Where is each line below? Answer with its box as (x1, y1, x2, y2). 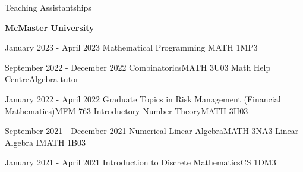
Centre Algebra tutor (5, 73, 79, 85)
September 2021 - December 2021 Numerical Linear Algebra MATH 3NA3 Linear (5, 124, 299, 137)
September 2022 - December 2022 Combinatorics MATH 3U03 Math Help (5, 61, 271, 73)
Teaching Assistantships (5, 1, 91, 13)
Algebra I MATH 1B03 (5, 136, 86, 148)
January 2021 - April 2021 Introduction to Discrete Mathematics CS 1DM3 (5, 156, 276, 168)
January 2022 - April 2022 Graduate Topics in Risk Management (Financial (5, 92, 281, 105)
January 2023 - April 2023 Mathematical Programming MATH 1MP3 (5, 41, 258, 54)
